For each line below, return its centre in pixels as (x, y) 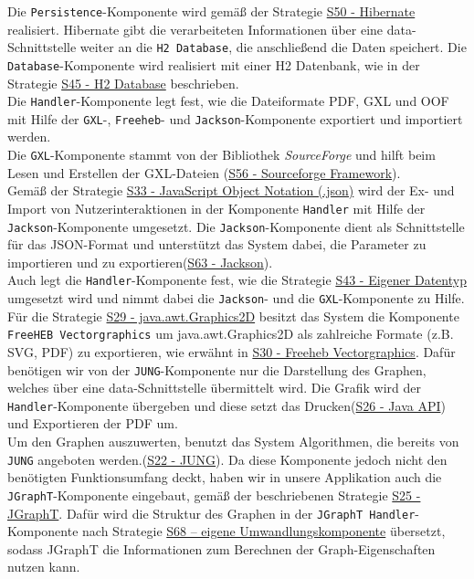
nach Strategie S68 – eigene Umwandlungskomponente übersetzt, (264, 531)
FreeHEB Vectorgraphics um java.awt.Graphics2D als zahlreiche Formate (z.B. (231, 334)
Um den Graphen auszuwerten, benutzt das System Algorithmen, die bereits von (233, 442)
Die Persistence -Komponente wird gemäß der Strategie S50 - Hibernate (211, 11)
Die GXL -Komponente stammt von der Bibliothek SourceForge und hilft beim (221, 155)
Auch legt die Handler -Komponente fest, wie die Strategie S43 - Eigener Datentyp (237, 280)
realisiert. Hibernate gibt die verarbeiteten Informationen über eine (195, 29)
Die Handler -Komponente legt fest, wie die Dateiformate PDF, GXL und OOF (228, 101)
